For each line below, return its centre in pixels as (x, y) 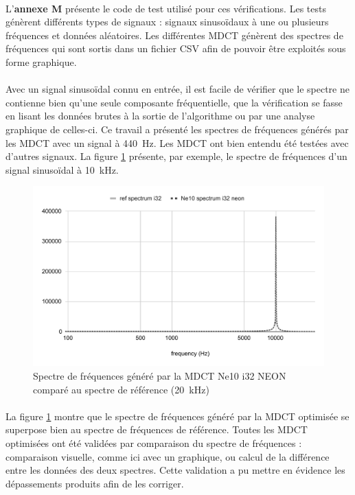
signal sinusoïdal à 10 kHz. (62, 169)
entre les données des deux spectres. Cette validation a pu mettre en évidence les (175, 470)
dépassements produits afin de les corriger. (95, 483)
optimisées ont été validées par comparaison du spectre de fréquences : (154, 442)
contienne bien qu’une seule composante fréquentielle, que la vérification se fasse (174, 102)
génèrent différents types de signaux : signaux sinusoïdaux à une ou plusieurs (167, 22)
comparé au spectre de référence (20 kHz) (121, 389)
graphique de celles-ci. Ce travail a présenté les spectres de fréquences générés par (177, 129)
